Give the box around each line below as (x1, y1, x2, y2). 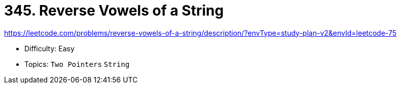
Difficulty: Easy (24, 44, 75, 53)
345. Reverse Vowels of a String (4, 2, 224, 19)
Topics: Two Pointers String (24, 59, 130, 68)
